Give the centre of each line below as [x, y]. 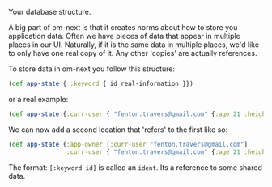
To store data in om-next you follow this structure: [92, 69]
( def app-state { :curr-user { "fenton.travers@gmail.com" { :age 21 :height [139, 114]
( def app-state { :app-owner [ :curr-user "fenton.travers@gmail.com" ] [128, 144]
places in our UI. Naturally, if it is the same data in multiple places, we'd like [134, 45]
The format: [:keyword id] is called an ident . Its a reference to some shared [136, 167]
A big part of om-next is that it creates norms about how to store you [123, 27]
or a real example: [38, 99]
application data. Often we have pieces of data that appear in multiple [124, 36]
